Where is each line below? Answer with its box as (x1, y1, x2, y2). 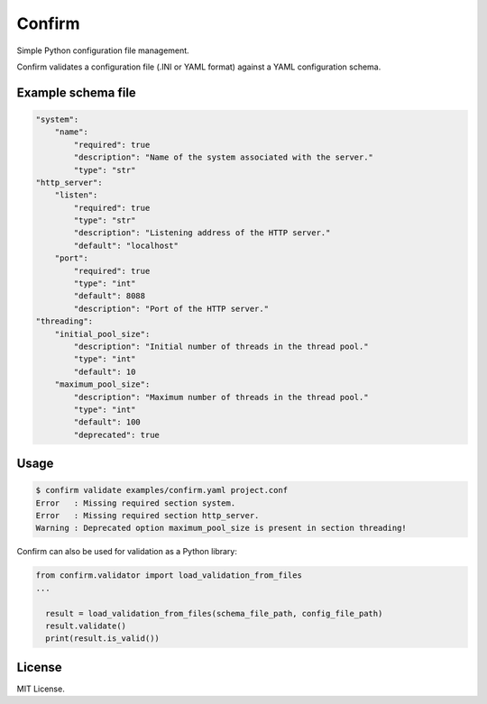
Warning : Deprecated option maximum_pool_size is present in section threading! (35, 523, 408, 534)
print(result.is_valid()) (45, 634, 160, 644)
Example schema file (16, 85, 137, 100)
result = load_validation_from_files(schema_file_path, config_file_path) (45, 608, 383, 618)
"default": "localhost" (73, 240, 179, 251)
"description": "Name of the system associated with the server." (73, 152, 374, 162)
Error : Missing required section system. (35, 498, 236, 508)
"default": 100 (73, 417, 142, 427)
